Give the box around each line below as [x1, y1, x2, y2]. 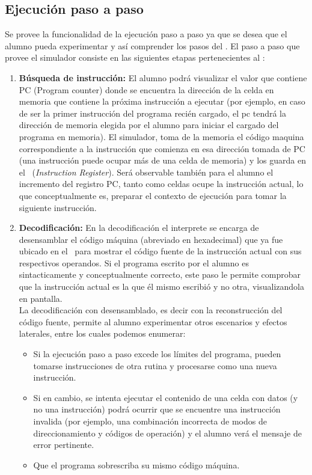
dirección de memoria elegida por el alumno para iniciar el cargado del [19, 118, 279, 131]
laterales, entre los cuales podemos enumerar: [19, 327, 186, 340]
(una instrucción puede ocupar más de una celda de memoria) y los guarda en [19, 154, 306, 167]
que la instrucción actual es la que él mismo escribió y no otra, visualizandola [19, 280, 304, 293]
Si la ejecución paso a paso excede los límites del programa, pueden [33, 348, 281, 360]
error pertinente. [33, 438, 94, 451]
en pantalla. [19, 292, 63, 304]
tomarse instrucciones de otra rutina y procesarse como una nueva [33, 359, 277, 372]
